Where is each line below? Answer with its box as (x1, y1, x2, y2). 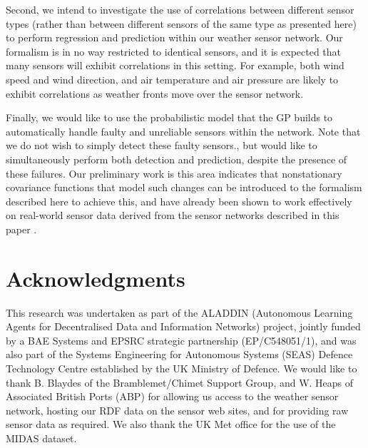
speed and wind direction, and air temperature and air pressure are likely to (6, 71, 339, 86)
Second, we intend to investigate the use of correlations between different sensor (6, 2, 354, 16)
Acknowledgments (6, 263, 185, 292)
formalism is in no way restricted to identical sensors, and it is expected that (6, 44, 342, 58)
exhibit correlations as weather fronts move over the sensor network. (6, 86, 304, 101)
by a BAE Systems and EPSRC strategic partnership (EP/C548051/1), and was (6, 332, 357, 347)
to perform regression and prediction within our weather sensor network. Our (6, 30, 343, 45)
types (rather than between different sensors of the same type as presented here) (6, 16, 357, 31)
